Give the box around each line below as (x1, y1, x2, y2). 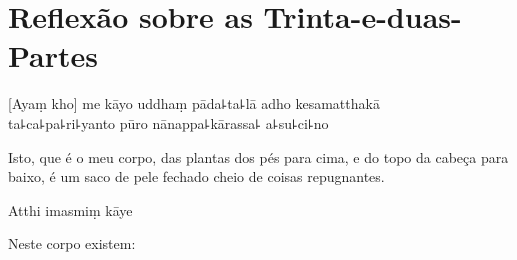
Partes (8, 35, 99, 76)
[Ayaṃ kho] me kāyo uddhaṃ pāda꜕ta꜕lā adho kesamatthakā (8, 93, 380, 114)
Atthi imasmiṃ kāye (8, 199, 133, 220)
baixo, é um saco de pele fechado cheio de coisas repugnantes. (8, 166, 385, 187)
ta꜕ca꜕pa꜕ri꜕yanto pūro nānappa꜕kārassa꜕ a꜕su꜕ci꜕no (8, 112, 329, 133)
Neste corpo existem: (8, 233, 136, 254)
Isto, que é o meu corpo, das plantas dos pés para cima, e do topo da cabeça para (8, 146, 509, 167)
